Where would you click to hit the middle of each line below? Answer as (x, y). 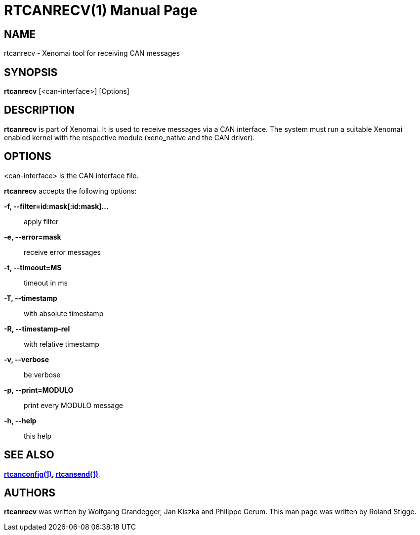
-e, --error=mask (33, 237)
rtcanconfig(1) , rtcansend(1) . (52, 474)
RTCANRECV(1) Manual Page (101, 10)
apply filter (41, 221)
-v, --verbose (27, 359)
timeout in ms (46, 283)
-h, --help (20, 420)
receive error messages (62, 252)
